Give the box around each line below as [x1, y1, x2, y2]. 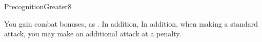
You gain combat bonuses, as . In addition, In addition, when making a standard [4, 18, 258, 29]
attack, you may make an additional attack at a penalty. [4, 28, 182, 39]
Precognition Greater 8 [4, 1, 72, 11]
